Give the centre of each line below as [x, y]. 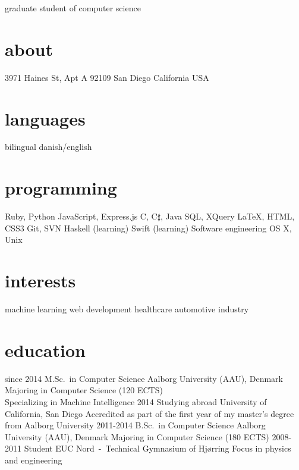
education [45, 350]
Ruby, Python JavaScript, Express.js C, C [81, 216]
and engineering [34, 460]
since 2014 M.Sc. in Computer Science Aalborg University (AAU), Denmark [144, 378]
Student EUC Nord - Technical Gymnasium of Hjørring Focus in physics [158, 448]
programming [61, 188]
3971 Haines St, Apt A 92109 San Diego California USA [107, 77]
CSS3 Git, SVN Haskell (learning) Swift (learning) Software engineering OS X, [148, 228]
